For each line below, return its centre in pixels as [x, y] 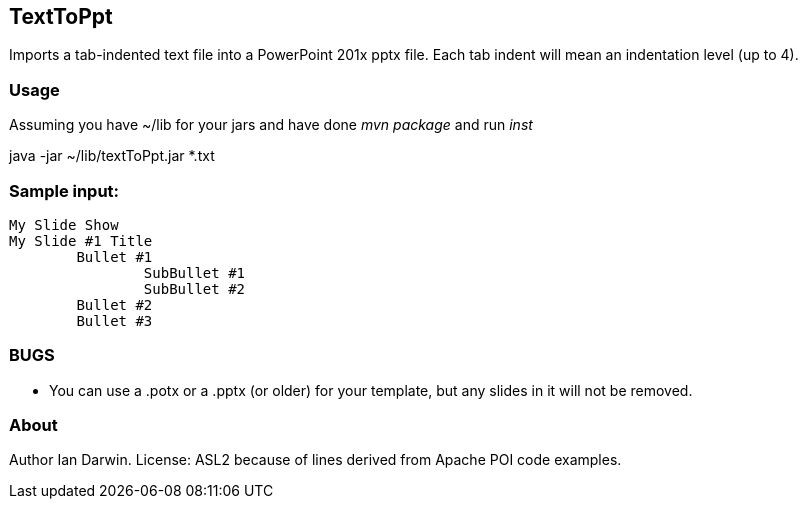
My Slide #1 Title [81, 240]
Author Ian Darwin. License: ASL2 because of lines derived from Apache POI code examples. [315, 460]
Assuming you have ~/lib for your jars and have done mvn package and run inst [271, 125]
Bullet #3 [114, 320]
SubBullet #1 [194, 272]
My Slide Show [64, 224]
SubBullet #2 [194, 288]
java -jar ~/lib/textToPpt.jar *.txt [112, 156]
